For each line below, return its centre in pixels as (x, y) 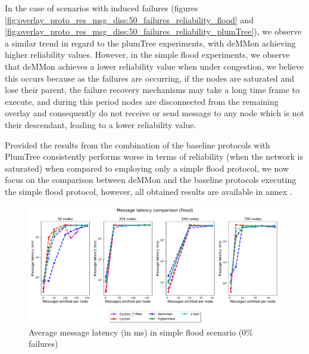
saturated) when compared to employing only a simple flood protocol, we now (147, 168)
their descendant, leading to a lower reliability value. (101, 124)
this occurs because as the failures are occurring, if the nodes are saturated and (150, 78)
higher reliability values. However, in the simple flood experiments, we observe (147, 55)
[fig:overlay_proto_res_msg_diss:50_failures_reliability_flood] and (129, 19)
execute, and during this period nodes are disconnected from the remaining (142, 101)
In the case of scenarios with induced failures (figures (102, 8)
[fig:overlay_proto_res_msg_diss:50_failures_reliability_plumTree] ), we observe (153, 31)
